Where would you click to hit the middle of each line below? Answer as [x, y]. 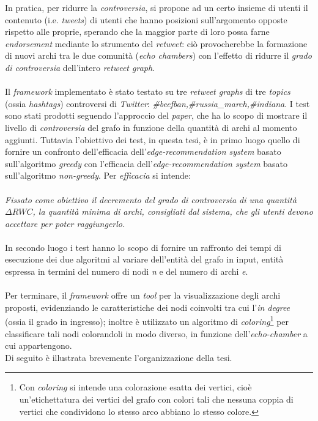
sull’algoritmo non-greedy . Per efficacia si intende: [98, 175]
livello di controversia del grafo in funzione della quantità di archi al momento [151, 127]
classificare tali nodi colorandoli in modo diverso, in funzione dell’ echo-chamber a [156, 333]
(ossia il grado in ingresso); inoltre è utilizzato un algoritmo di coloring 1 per [147, 321]
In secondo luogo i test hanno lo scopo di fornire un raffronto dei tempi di [143, 247]
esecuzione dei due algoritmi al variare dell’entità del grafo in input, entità [144, 259]
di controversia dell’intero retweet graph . [80, 67]
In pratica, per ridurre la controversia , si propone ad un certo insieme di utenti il [157, 7]
